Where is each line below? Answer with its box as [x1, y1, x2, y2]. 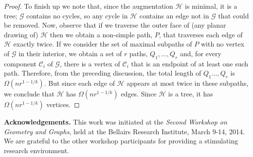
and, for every [180, 48, 221, 58]
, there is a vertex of [60, 58, 120, 68]
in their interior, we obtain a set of [18, 48, 122, 58]
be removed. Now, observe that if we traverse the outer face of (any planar [4, 20, 226, 30]
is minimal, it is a [185, 1, 237, 11]
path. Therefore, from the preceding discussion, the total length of [4, 68, 201, 78]
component [4, 58, 36, 68]
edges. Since [121, 89, 157, 99]
